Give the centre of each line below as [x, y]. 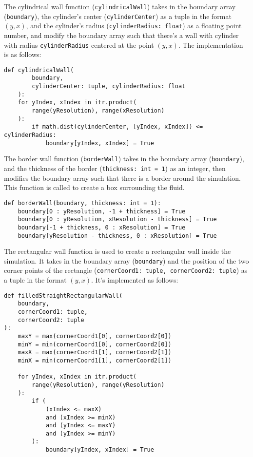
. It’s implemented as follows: [135, 280]
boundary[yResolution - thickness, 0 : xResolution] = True [117, 236]
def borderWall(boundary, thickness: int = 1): [83, 203]
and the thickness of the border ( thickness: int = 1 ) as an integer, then [115, 168]
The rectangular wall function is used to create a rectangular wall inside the [117, 251]
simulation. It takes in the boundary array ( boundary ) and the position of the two [126, 260]
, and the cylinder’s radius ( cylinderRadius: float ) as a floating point [134, 26]
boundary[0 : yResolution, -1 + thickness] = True [102, 211]
